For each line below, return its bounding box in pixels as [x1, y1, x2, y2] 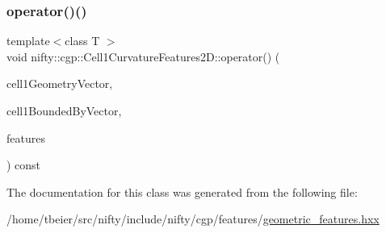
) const [6, 156, 41, 173]
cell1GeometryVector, [6, 75, 113, 92]
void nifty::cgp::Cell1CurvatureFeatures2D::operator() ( [6, 48, 280, 64]
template [6, 32, 50, 49]
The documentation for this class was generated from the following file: [6, 183, 358, 200]
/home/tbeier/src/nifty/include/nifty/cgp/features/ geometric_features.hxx [6, 210, 380, 227]
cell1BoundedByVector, [6, 102, 122, 119]
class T [65, 32, 100, 49]
